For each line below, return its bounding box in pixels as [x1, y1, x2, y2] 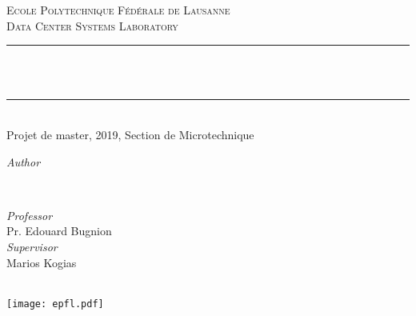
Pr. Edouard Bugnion [6, 222, 112, 239]
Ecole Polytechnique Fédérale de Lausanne [6, 2, 230, 18]
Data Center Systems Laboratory [6, 17, 178, 34]
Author [6, 153, 41, 170]
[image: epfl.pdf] [6, 298, 104, 310]
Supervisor [6, 238, 58, 254]
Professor [6, 206, 53, 223]
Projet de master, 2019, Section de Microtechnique [6, 126, 254, 142]
